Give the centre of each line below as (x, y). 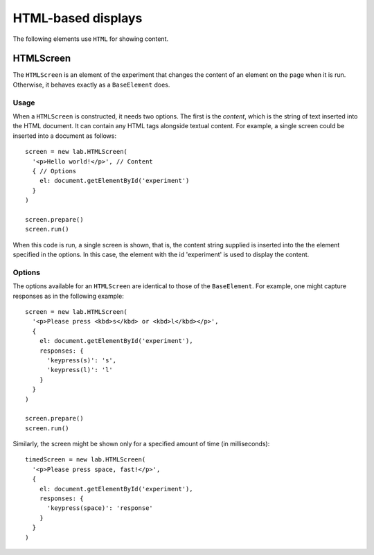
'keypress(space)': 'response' (100, 508)
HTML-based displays (78, 18)
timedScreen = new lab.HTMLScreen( (86, 460)
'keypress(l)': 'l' (80, 370)
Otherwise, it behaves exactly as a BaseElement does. (91, 85)
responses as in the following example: (68, 296)
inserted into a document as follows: (65, 136)
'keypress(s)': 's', (82, 360)
